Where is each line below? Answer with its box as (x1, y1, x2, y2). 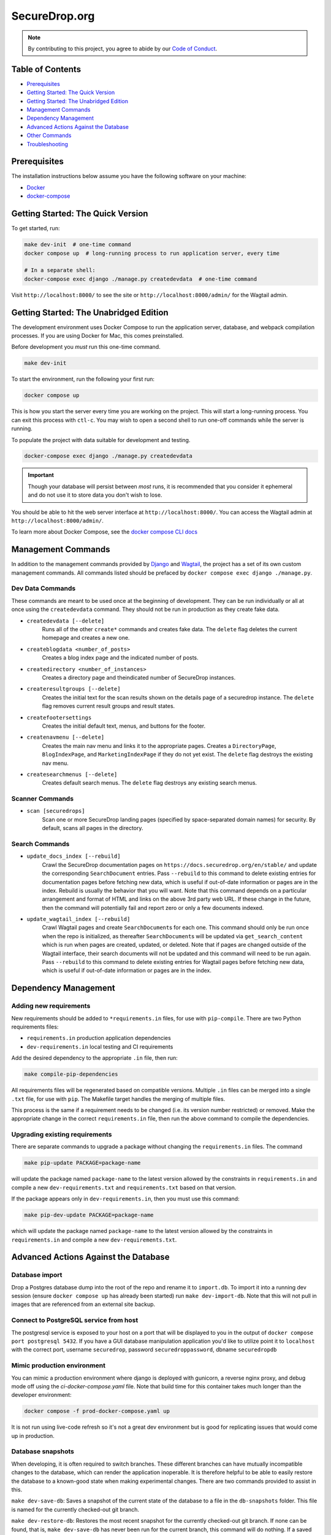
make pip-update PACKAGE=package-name (24, 1159, 141, 1167)
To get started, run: (11, 225, 60, 232)
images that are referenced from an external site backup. (11, 1300, 156, 1308)
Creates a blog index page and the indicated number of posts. (42, 654, 199, 661)
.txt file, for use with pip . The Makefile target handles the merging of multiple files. (11, 1095, 226, 1102)
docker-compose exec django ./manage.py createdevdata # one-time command (24, 275, 257, 282)
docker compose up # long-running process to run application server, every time (24, 249, 280, 257)
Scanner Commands (11, 795, 74, 803)
